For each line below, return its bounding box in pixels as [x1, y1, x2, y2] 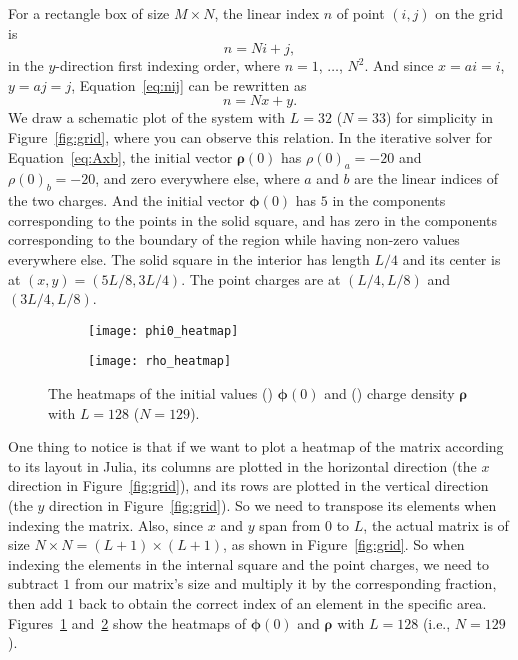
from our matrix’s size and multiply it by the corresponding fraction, [75, 573, 497, 594]
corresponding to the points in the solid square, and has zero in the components [8, 209, 498, 230]
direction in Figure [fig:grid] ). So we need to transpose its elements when [49, 495, 497, 515]
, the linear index [214, 3, 320, 23]
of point [336, 3, 385, 23]
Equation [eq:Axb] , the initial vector [8, 146, 233, 167]
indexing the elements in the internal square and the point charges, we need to [8, 553, 489, 574]
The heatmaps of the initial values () [48, 383, 273, 404]
